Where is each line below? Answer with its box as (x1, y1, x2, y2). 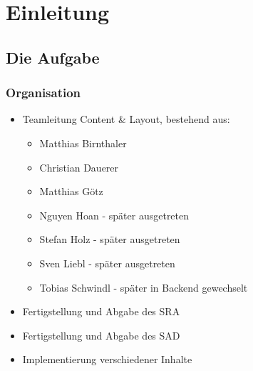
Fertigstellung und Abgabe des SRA (22, 304, 180, 319)
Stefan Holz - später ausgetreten (39, 232, 180, 247)
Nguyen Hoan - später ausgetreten (39, 207, 190, 222)
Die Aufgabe (6, 46, 100, 68)
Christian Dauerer (39, 159, 119, 174)
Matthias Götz (39, 184, 103, 199)
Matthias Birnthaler (39, 135, 127, 150)
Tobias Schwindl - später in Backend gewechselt (39, 280, 248, 295)
